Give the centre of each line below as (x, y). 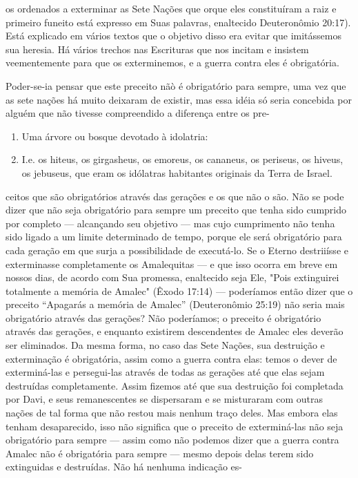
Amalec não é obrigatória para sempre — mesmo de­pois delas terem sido (160, 453)
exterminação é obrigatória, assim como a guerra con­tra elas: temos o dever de (171, 358)
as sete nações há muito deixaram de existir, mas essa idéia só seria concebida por (179, 99)
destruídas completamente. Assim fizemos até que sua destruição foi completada (175, 385)
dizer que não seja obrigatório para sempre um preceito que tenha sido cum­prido (176, 210)
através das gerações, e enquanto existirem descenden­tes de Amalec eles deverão (175, 331)
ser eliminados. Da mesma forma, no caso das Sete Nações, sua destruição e (165, 345)
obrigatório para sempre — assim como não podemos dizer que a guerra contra (172, 440)
